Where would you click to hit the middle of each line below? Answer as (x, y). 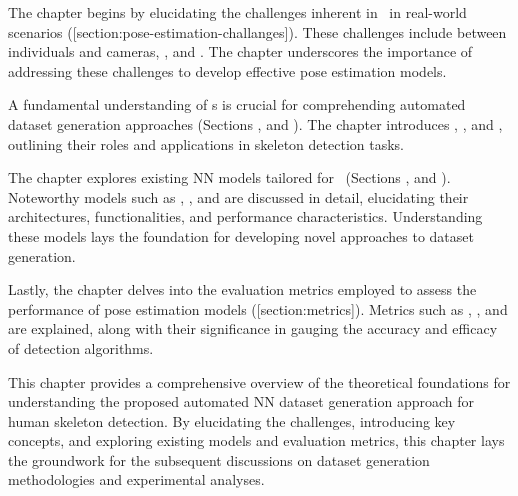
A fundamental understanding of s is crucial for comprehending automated (237, 104)
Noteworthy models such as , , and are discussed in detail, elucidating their (238, 196)
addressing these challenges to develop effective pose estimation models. (227, 70)
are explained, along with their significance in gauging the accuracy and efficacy (253, 328)
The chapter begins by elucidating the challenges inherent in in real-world (237, 12)
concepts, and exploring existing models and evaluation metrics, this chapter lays (256, 440)
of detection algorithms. (81, 347)
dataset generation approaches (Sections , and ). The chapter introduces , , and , (255, 123)
